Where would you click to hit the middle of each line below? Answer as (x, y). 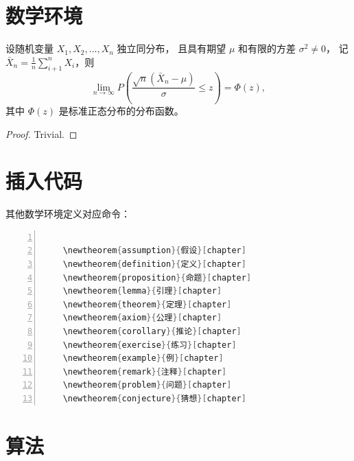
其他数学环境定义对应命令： (68, 214)
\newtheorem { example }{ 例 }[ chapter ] (143, 358)
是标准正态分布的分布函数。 (121, 110)
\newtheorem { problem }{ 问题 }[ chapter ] (147, 385)
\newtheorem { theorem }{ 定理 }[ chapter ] (147, 304)
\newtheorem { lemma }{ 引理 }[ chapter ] (142, 291)
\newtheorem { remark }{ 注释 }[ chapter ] (145, 371)
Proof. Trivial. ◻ (42, 133)
